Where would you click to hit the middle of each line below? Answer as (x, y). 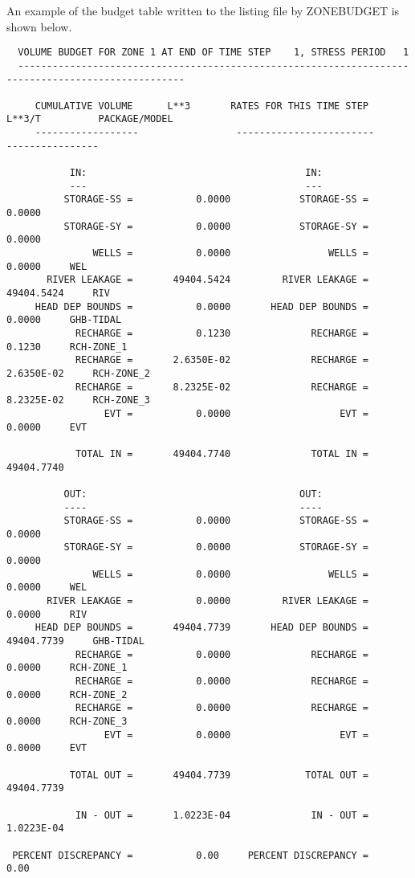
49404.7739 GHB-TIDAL (75, 641)
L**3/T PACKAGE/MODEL (90, 119)
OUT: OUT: (193, 494)
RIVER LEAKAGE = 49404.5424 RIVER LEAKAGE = (208, 280)
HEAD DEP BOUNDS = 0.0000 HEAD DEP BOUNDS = (202, 306)
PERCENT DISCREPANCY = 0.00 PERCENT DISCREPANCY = (191, 855)
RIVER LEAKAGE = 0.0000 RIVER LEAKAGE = (208, 601)
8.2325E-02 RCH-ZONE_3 (78, 400)
